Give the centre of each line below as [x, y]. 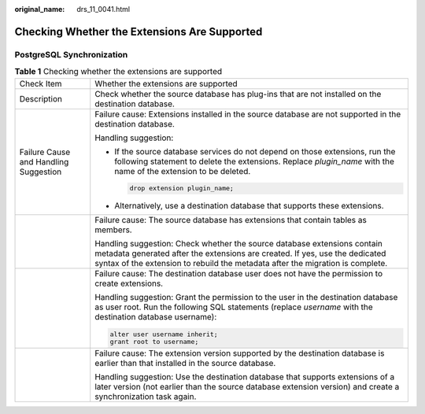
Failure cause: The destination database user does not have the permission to [239, 274]
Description [41, 98]
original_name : [40, 9]
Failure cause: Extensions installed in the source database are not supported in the [248, 114]
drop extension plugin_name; [181, 189]
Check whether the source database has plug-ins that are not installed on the [238, 94]
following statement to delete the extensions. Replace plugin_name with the [255, 161]
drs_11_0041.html [103, 9]
